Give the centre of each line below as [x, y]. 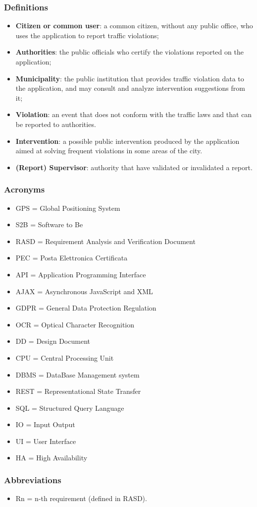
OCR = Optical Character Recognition [75, 324]
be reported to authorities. [56, 124]
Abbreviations [33, 479]
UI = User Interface [46, 441]
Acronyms [25, 189]
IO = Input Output [45, 424]
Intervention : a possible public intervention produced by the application [128, 141]
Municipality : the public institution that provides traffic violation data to [130, 78]
